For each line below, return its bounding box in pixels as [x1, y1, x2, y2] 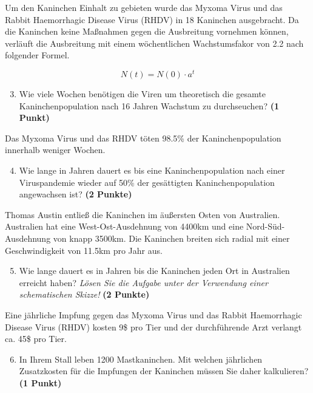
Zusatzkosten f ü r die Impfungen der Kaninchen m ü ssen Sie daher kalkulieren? [19, 364, 309, 377]
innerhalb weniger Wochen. [5, 143, 106, 156]
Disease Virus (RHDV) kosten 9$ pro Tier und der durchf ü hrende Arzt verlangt [5, 320, 302, 333]
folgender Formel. [5, 49, 70, 61]
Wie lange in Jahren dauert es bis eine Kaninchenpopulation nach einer [19, 164, 285, 177]
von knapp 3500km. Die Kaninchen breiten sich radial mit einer [53, 231, 290, 244]
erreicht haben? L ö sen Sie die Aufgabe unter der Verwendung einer [19, 276, 268, 289]
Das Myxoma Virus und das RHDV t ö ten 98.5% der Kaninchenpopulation [5, 131, 281, 144]
